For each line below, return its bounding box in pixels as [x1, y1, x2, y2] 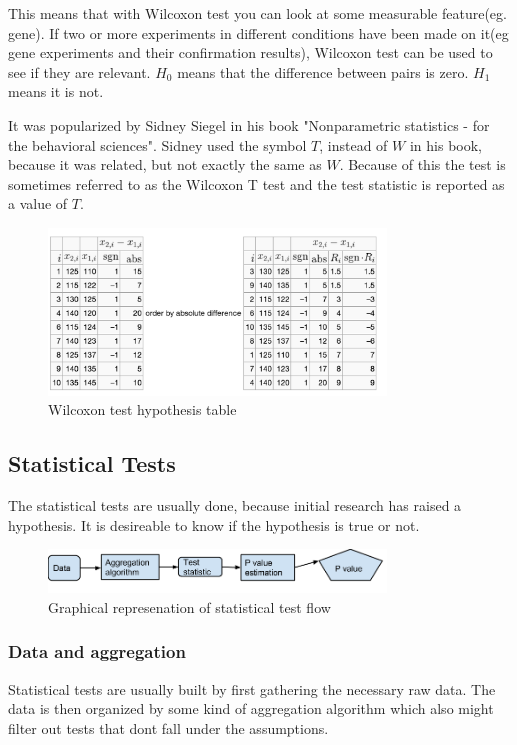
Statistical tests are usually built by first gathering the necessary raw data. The [8, 678, 496, 699]
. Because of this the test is [339, 154, 506, 175]
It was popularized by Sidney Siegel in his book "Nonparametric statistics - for [8, 114, 490, 135]
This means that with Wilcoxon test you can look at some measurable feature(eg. [8, 3, 507, 23]
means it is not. [8, 81, 104, 102]
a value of [8, 193, 68, 214]
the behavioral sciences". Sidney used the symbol [8, 134, 307, 155]
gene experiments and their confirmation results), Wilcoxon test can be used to [8, 42, 493, 63]
